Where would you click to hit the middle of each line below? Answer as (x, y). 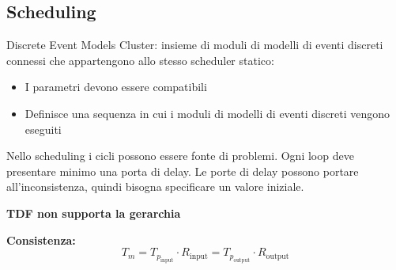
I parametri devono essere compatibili (116, 87)
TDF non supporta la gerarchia (94, 213)
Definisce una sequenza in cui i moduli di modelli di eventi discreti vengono (207, 113)
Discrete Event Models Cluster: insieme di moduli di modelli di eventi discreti (195, 45)
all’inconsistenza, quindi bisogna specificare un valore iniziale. (155, 186)
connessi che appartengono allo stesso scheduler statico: (140, 60)
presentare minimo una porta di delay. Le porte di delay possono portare (183, 171)
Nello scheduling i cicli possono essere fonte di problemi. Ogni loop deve (180, 156)
